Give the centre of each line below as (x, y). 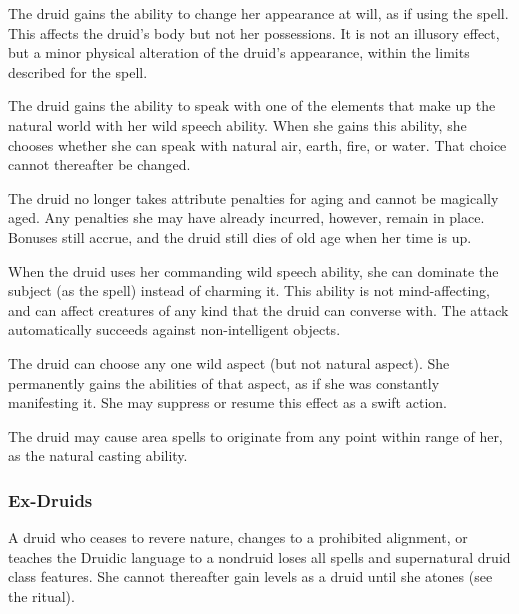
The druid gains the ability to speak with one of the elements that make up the (252, 105)
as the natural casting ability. (98, 455)
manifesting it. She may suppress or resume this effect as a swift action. (227, 402)
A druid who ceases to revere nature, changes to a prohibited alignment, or (238, 537)
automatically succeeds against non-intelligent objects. (174, 329)
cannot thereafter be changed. (99, 164)
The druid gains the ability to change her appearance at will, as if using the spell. (258, 13)
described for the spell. (78, 71)
